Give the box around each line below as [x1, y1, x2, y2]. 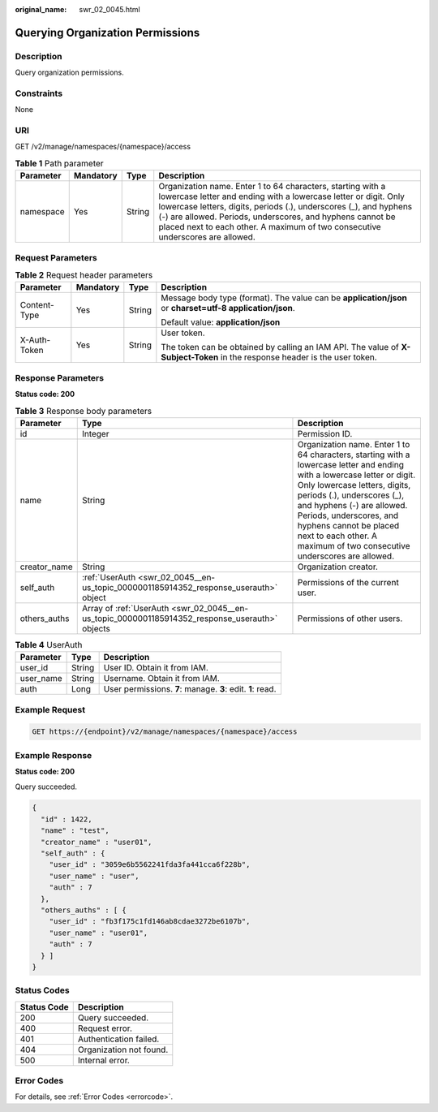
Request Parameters [15, 252, 97, 263]
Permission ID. [297, 428, 353, 439]
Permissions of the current [297, 576, 399, 588]
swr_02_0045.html [79, 5, 141, 14]
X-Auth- [19, 334, 51, 346]
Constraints [15, 88, 63, 99]
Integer [81, 428, 109, 439]
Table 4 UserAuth [15, 640, 83, 651]
